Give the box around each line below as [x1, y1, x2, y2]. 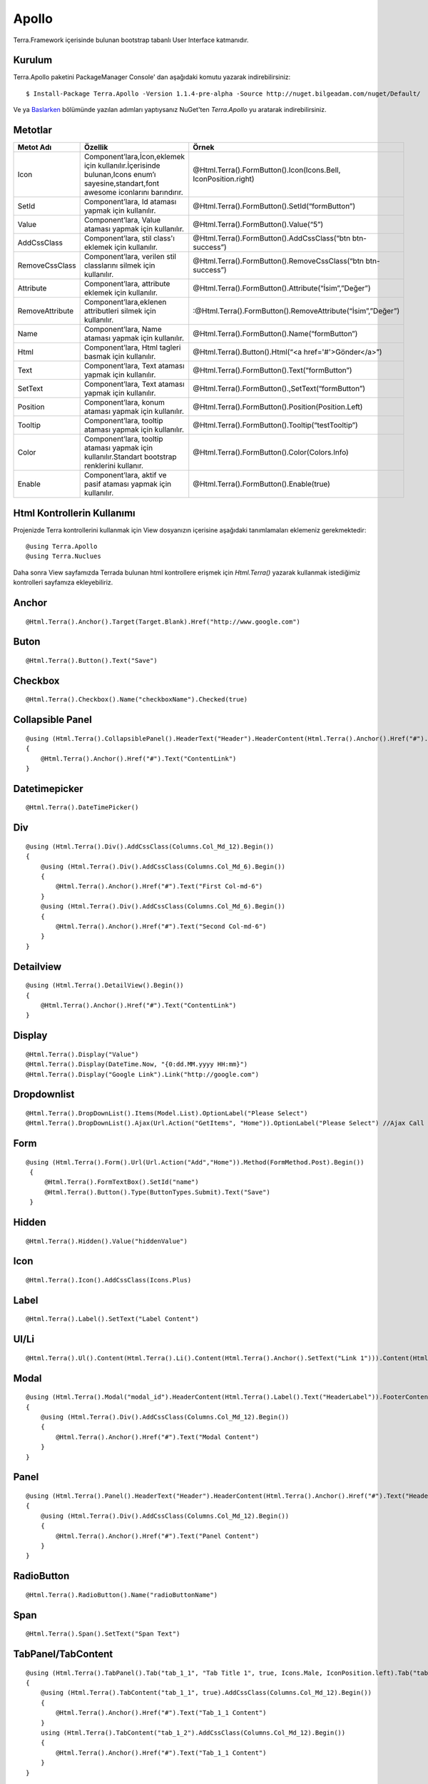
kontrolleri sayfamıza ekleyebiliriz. [13, 578, 113, 587]
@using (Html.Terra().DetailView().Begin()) [26, 981, 185, 990]
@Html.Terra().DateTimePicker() [26, 804, 139, 811]
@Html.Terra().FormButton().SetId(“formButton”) [193, 201, 356, 211]
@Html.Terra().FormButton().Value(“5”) [193, 220, 324, 230]
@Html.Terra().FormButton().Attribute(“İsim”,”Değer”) [193, 283, 371, 293]
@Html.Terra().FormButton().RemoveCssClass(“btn [193, 256, 364, 266]
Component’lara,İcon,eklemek [83, 152, 185, 162]
